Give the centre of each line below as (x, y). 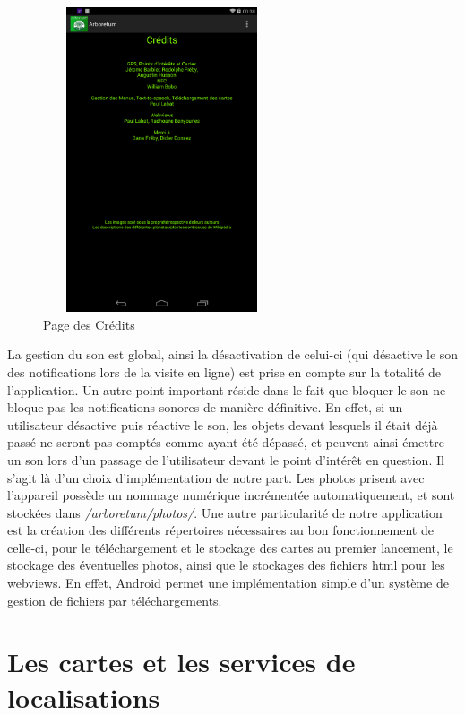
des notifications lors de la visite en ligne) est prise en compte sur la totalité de (224, 371)
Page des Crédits (89, 324)
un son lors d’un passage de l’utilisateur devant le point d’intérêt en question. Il (226, 459)
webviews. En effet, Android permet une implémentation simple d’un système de (228, 583)
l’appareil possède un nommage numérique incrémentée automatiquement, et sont (231, 495)
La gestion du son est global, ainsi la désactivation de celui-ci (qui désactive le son (233, 354)
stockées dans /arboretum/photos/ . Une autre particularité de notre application (225, 512)
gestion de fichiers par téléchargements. (115, 600)
